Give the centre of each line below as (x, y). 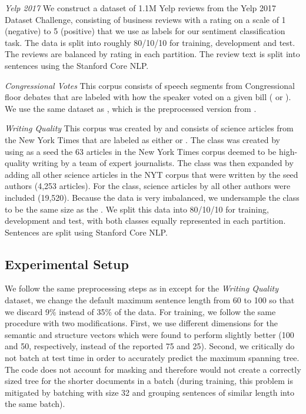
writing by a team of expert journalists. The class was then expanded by (163, 163)
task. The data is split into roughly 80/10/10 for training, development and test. (150, 42)
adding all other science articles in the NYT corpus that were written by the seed (152, 174)
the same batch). (35, 404)
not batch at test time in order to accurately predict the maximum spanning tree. (152, 358)
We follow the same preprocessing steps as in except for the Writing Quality (142, 288)
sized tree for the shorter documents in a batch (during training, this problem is (149, 381)
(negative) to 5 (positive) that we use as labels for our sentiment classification (145, 31)
